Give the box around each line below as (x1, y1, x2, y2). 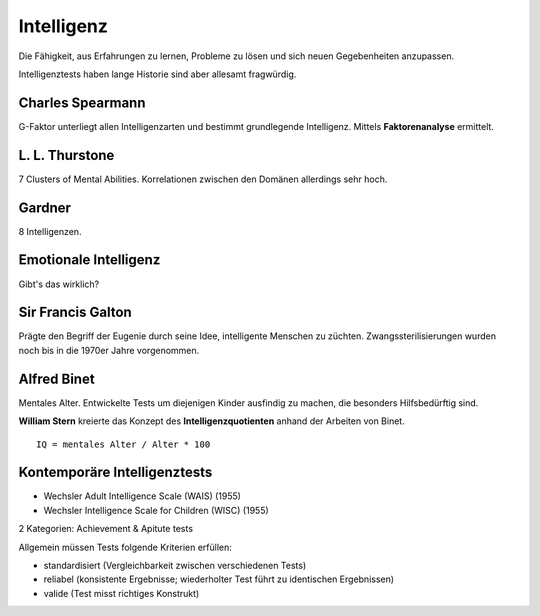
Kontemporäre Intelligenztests (18, 464, 213, 481)
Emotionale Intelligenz (18, 251, 161, 269)
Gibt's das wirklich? (18, 278, 100, 290)
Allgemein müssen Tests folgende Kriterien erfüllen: (18, 541, 232, 553)
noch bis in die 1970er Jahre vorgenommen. (18, 344, 200, 356)
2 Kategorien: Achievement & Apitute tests (18, 523, 194, 535)
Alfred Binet (18, 370, 95, 387)
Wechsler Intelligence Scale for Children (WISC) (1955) (43, 504, 269, 516)
